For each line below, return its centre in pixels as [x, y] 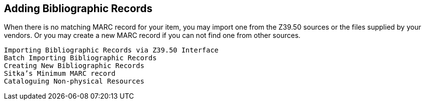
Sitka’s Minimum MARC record [60, 74]
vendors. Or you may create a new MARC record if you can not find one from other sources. [152, 35]
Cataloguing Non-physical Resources [74, 81]
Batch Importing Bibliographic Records [80, 58]
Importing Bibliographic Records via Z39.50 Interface [111, 50]
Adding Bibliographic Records [78, 9]
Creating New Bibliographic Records [74, 66]
